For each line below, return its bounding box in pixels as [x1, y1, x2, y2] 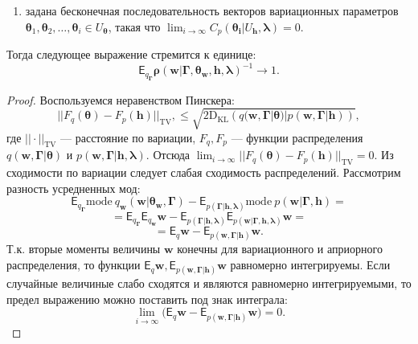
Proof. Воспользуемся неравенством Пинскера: [6, 91, 235, 108]
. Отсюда [145, 146, 191, 163]
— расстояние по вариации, [60, 129, 196, 145]
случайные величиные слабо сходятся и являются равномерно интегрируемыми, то [6, 275, 412, 292]
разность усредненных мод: [6, 179, 141, 196]
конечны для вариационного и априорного [177, 240, 383, 257]
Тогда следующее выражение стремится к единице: [6, 46, 256, 63]
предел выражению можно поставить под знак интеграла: [6, 290, 288, 307]
